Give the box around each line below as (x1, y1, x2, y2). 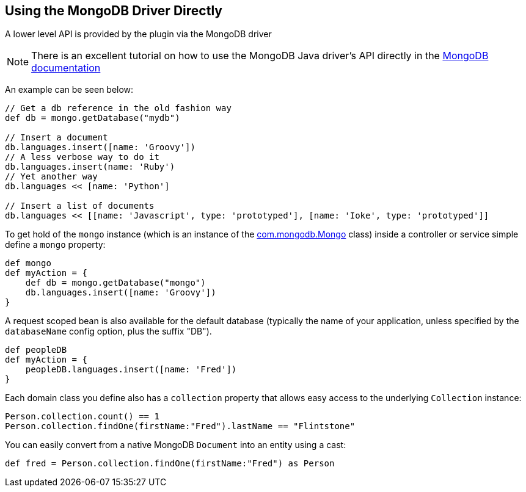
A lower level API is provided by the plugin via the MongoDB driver (5, 29, 272, 40)
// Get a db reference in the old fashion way (5, 103, 232, 114)
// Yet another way (5, 172, 98, 182)
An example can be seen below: (5, 84, 134, 95)
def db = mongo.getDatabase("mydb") (5, 113, 180, 123)
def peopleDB (5, 345, 67, 355)
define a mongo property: (5, 239, 106, 250)
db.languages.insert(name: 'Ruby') (5, 162, 175, 172)
